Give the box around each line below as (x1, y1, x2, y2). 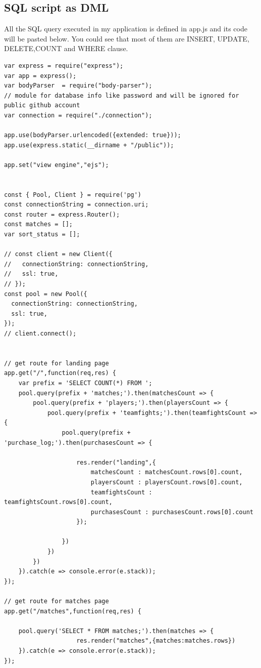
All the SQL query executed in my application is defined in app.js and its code (4, 23, 247, 34)
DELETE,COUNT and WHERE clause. (4, 43, 128, 54)
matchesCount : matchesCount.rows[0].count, (90, 469, 243, 476)
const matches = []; (4, 221, 73, 228)
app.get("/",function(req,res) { (4, 369, 116, 377)
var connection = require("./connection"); (4, 111, 152, 119)
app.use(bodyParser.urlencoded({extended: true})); (4, 132, 181, 139)
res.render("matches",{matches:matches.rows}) (76, 637, 236, 645)
